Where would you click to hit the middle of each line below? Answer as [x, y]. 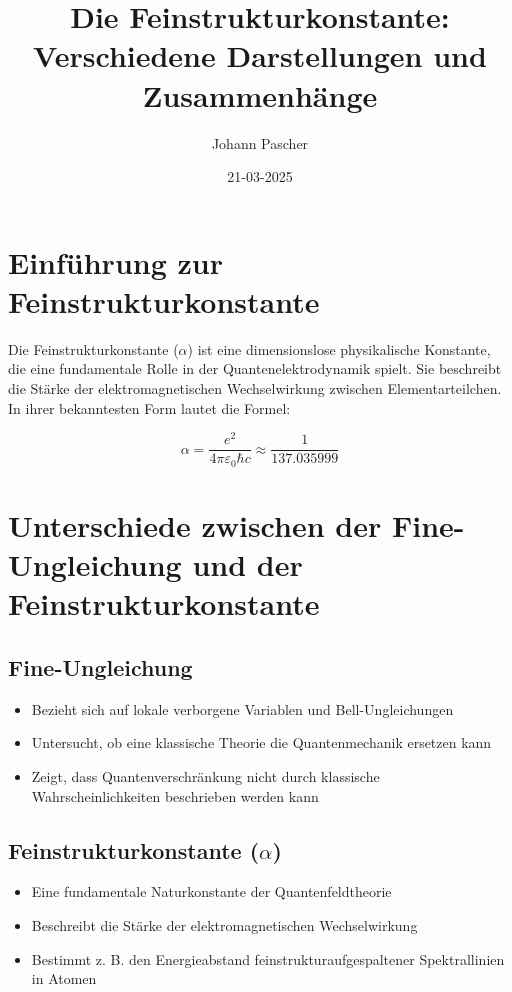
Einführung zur [115, 261]
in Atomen [64, 978]
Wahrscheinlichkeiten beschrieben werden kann [175, 795]
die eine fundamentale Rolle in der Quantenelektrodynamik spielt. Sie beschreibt [255, 368]
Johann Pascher [260, 142]
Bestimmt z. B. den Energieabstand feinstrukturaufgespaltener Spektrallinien [268, 958]
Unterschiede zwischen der [195, 524]
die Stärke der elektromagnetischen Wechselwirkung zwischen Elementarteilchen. [255, 388]
